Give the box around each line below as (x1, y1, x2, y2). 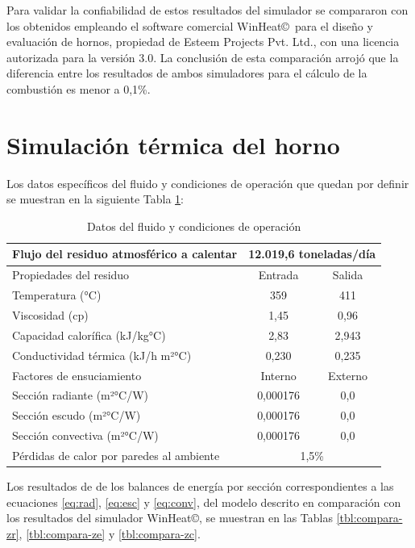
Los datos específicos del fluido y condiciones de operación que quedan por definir (6, 174, 409, 191)
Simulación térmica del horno (6, 128, 340, 161)
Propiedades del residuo (12, 266, 130, 283)
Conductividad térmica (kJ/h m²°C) (12, 346, 192, 363)
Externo (328, 366, 367, 383)
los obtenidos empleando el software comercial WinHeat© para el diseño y (6, 17, 373, 34)
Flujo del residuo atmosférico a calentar (12, 245, 238, 262)
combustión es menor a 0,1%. (6, 80, 151, 97)
